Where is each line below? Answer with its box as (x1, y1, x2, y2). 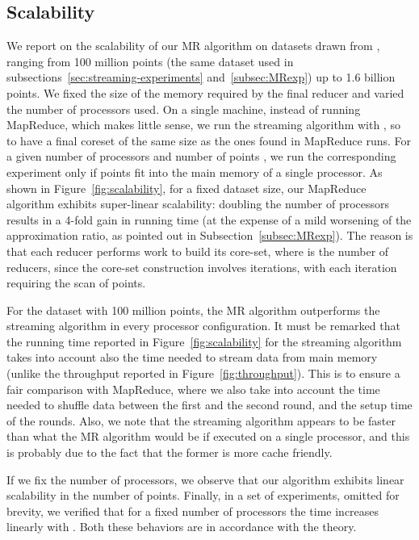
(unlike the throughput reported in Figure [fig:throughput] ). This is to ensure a (6, 365, 400, 382)
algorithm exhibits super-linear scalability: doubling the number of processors (6, 195, 390, 212)
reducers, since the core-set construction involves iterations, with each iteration (6, 258, 397, 275)
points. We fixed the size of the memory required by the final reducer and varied (6, 84, 404, 101)
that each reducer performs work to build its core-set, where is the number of (6, 242, 389, 259)
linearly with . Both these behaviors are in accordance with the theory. (6, 518, 357, 535)
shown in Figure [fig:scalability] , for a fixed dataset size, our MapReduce (6, 179, 367, 196)
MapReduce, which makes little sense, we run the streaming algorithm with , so (6, 116, 400, 133)
